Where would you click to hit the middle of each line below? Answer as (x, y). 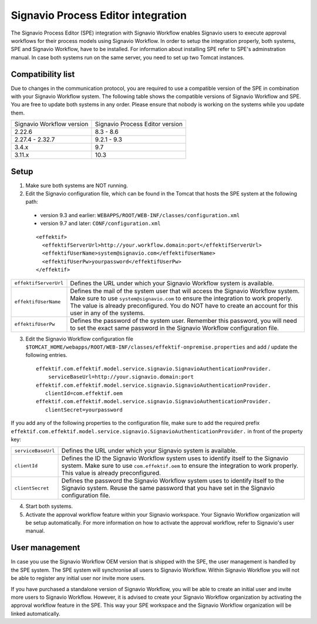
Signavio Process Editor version (139, 124)
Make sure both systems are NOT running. (77, 185)
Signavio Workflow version (51, 124)
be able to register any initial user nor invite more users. (78, 578)
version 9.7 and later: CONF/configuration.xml (100, 224)
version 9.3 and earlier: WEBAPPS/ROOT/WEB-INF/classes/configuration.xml (140, 215)
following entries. (46, 355)
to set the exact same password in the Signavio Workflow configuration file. (174, 328)
